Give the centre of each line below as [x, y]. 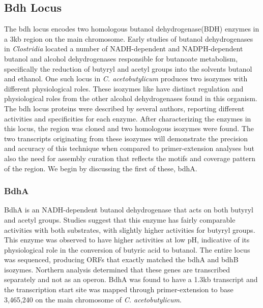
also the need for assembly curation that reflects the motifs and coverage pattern [130, 158]
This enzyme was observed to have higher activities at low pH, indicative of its [127, 240]
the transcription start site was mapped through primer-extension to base [119, 289]
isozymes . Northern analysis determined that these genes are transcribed [117, 269]
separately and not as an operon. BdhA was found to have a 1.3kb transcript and [131, 279]
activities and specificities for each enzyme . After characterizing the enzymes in [128, 118]
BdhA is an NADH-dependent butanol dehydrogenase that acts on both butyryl [129, 210]
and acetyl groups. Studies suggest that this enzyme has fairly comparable [120, 219]
